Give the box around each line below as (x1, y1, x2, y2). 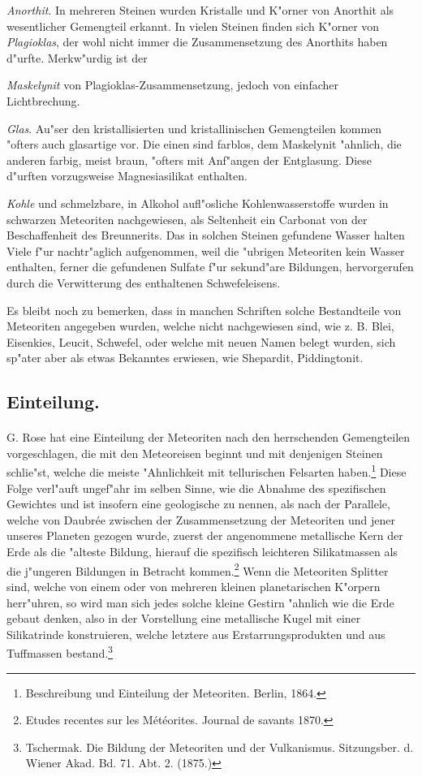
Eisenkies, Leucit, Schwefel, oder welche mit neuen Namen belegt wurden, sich (6, 333, 396, 350)
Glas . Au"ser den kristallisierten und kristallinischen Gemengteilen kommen (6, 119, 382, 136)
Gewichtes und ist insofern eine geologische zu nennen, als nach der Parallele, (6, 495, 390, 512)
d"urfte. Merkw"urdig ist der (6, 49, 148, 66)
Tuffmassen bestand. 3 (6, 642, 113, 661)
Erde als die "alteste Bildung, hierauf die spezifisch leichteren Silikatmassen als (6, 543, 398, 560)
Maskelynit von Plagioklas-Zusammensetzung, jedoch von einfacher (6, 76, 338, 93)
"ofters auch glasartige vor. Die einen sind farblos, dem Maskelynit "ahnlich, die (6, 136, 402, 153)
